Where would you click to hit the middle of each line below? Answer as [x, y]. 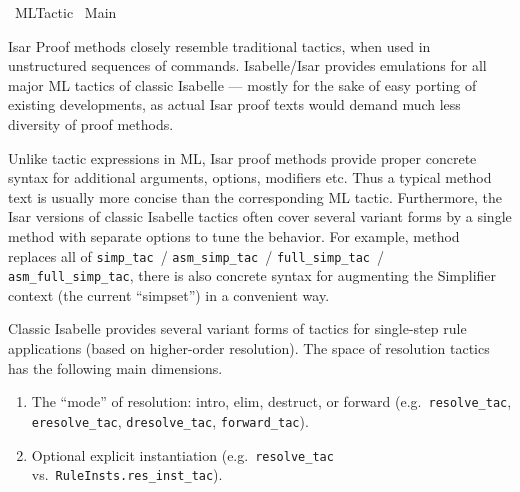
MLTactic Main [65, 12]
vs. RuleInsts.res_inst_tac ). [127, 474]
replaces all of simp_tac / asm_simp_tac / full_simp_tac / [196, 255]
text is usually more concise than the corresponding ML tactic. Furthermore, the [255, 196]
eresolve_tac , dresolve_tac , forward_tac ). [170, 420]
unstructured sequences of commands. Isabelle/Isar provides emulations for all [247, 65]
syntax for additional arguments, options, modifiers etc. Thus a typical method [250, 177]
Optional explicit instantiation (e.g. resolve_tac [182, 454]
